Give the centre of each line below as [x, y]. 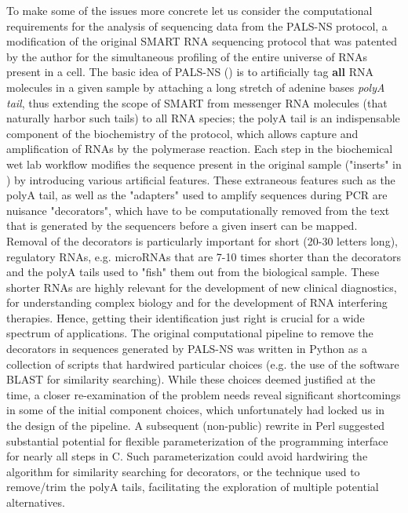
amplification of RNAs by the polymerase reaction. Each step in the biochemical [200, 149]
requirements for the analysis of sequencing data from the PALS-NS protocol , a [197, 25]
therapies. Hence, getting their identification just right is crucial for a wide [186, 317]
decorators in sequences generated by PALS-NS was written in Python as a [187, 349]
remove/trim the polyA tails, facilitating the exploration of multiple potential [193, 487]
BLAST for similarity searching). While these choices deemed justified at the [191, 379]
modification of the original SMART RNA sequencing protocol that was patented [202, 41]
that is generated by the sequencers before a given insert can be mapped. [182, 226]
